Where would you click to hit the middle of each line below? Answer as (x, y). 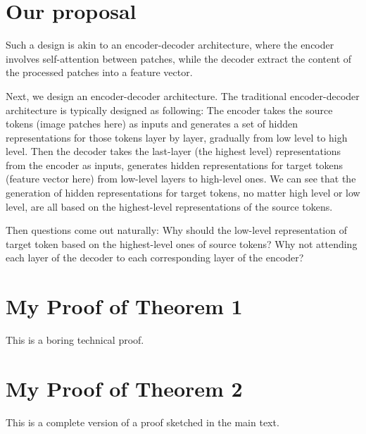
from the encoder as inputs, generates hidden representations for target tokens (175, 165)
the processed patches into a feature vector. (99, 72)
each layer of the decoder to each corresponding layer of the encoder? (155, 258)
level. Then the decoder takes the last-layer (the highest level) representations (173, 151)
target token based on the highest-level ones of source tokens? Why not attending (182, 243)
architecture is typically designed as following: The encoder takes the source (169, 110)
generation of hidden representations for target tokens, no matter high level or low (183, 193)
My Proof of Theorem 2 (124, 388)
